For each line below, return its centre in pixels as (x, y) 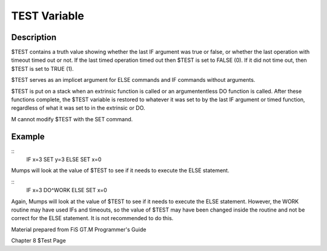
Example (28, 136)
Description (34, 37)
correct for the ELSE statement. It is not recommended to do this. (92, 218)
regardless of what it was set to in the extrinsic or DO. (78, 108)
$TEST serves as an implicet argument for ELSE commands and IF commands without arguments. (133, 80)
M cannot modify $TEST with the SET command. (72, 119)
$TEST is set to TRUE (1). (42, 69)
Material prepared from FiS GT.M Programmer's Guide (79, 229)
